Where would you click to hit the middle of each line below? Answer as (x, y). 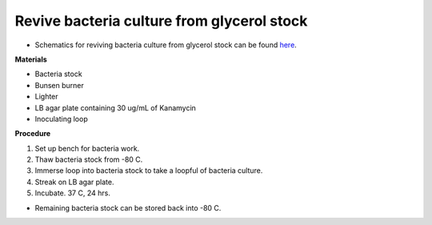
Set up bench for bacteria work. (87, 148)
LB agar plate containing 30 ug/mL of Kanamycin (115, 107)
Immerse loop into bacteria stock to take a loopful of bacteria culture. (149, 171)
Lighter (47, 97)
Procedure (33, 134)
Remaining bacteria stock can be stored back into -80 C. (128, 207)
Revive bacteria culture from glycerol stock (161, 21)
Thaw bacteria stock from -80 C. (89, 159)
